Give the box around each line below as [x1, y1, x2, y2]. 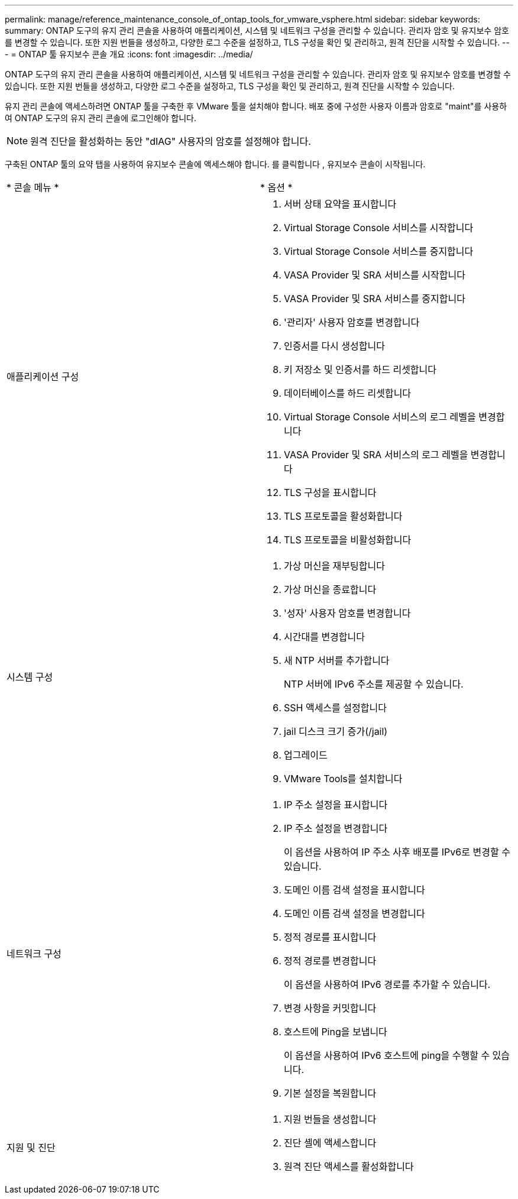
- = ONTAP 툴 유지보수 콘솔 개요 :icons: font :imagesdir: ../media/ [5, 49, 253, 59]
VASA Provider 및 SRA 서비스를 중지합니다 [284, 293, 465, 304]
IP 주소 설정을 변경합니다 [284, 822, 388, 834]
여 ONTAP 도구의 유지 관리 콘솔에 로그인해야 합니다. [5, 113, 197, 123]
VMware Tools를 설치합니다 [284, 773, 403, 785]
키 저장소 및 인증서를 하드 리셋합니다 [284, 364, 437, 375]
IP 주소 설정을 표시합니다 [284, 799, 388, 811]
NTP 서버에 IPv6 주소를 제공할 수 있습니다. [284, 678, 464, 690]
